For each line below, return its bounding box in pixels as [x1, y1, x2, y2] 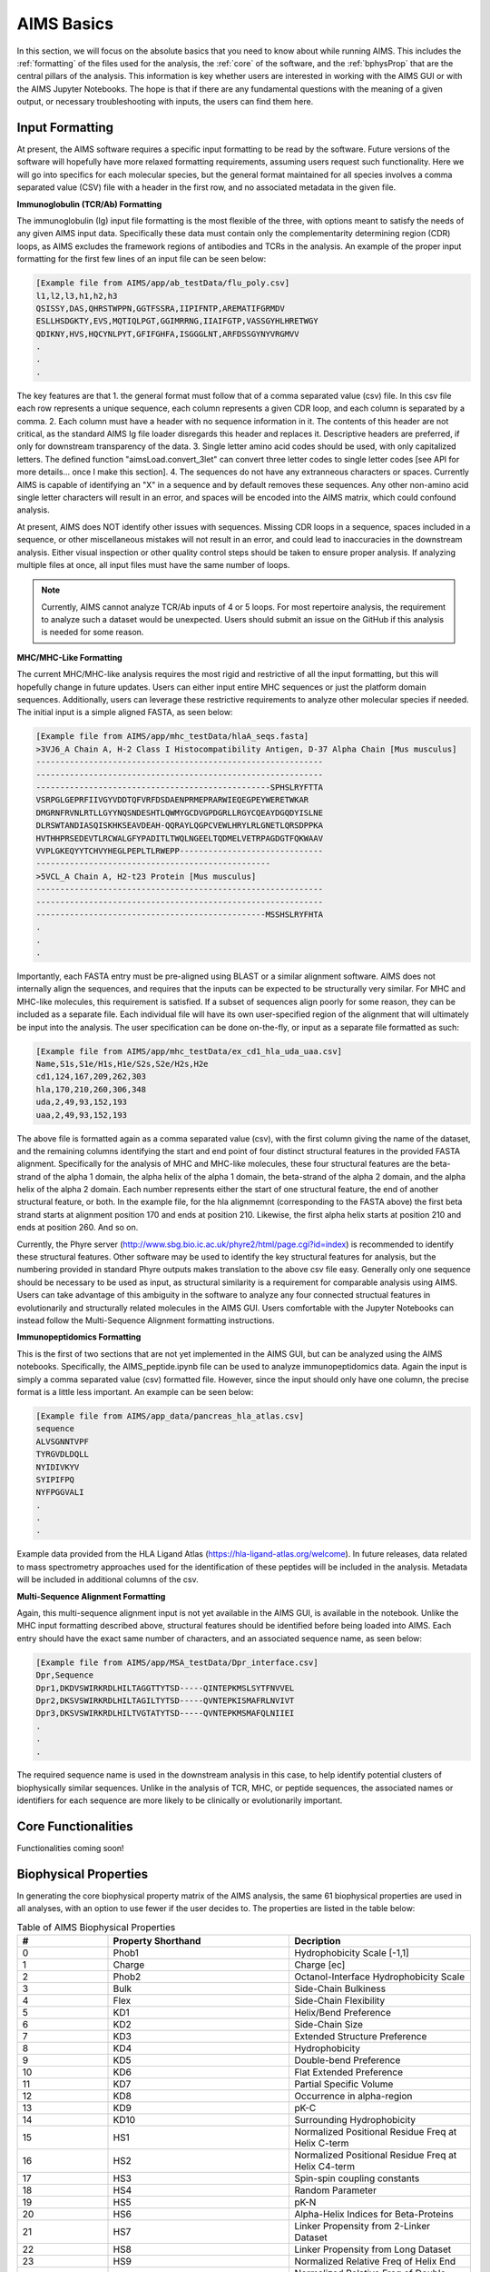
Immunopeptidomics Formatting [16, 1331, 142, 1342]
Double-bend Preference [294, 2054, 401, 2067]
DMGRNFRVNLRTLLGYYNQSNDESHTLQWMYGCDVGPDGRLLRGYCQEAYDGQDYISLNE [35, 807, 324, 818]
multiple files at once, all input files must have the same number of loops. [16, 559, 290, 570]
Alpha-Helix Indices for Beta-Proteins [294, 2208, 454, 2221]
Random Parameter [294, 2184, 377, 2197]
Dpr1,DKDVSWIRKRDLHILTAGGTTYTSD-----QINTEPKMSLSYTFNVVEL [35, 1682, 295, 1693]
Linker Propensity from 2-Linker [294, 2220, 431, 2233]
